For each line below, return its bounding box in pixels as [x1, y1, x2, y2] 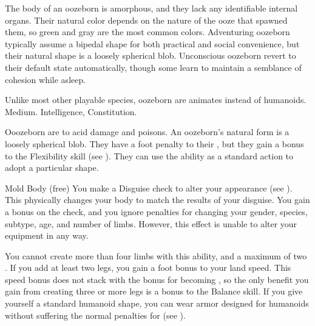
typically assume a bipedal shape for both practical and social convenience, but [5, 37, 300, 50]
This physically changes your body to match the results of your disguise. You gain [5, 193, 310, 206]
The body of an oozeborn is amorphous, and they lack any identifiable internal [5, 2, 298, 14]
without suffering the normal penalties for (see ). [5, 308, 186, 321]
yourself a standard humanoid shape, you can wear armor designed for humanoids [5, 297, 309, 310]
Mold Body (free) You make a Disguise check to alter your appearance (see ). [5, 181, 293, 194]
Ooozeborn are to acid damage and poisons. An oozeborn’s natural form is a [5, 125, 290, 138]
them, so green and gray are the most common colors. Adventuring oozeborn [5, 25, 290, 38]
